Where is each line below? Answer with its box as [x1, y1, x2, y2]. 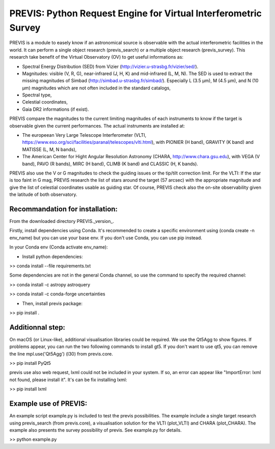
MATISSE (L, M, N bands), [22, 146, 77, 153]
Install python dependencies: [22, 253, 84, 260]
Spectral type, [22, 92, 52, 98]
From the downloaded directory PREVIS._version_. [9, 218, 115, 224]
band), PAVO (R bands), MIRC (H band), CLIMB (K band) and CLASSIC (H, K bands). [22, 161, 199, 167]
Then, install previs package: [22, 300, 82, 306]
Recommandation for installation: [9, 205, 118, 213]
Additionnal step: [9, 323, 66, 332]
